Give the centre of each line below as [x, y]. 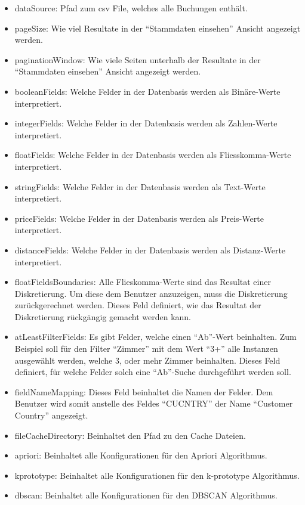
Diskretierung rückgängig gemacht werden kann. [103, 316]
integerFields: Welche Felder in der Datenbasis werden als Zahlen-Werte [146, 123]
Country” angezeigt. [51, 415]
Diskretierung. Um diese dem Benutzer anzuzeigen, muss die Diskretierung [151, 293]
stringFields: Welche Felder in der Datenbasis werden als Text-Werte [140, 186]
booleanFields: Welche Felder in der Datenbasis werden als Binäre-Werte [147, 91]
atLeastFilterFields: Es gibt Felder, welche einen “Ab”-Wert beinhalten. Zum [155, 337]
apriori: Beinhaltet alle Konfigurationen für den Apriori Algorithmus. [141, 455]
